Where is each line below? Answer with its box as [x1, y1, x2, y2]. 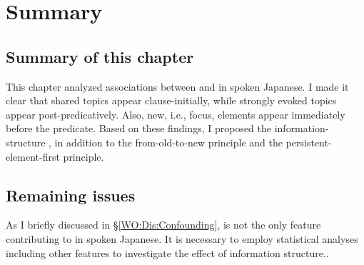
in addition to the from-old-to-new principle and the [54, 134, 283, 149]
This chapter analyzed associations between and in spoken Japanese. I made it [6, 79, 349, 94]
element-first [6, 149, 60, 164]
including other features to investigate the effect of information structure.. [6, 245, 329, 260]
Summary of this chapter [6, 45, 194, 67]
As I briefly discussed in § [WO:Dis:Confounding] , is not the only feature [6, 217, 321, 232]
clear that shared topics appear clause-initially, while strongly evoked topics [6, 93, 337, 108]
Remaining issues [6, 184, 136, 206]
